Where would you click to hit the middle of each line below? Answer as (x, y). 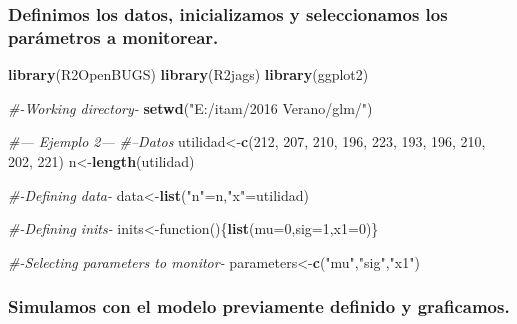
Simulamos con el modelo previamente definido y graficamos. (259, 306)
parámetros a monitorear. (113, 36)
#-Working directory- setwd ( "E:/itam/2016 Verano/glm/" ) (190, 107)
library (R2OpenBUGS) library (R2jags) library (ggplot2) (188, 74)
